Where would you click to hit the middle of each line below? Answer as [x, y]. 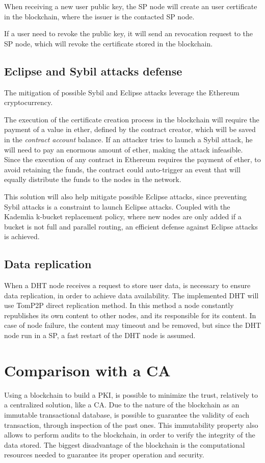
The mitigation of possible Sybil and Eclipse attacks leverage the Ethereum [122, 92]
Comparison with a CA [87, 370]
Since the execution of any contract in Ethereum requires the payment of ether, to [132, 159]
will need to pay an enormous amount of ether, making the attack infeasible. [124, 149]
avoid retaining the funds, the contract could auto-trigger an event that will [122, 169]
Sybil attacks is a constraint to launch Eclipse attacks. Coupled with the [117, 206]
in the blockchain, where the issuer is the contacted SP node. [99, 16]
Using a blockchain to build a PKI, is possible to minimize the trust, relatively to [131, 394]
